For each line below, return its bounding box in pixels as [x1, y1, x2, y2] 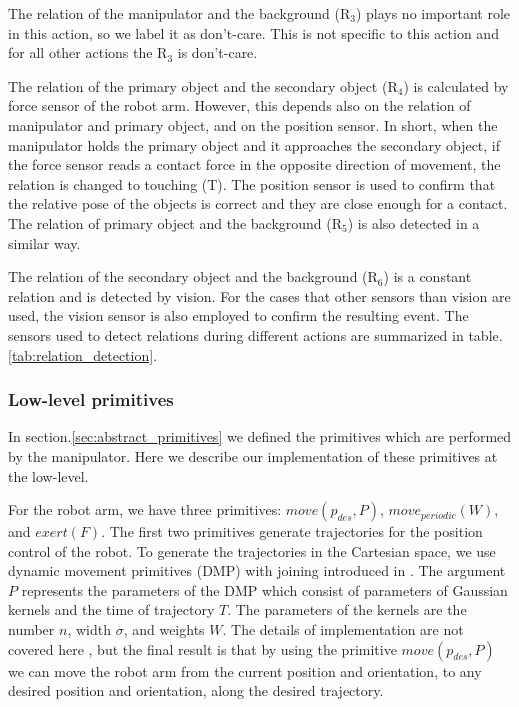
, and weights [123, 619, 205, 640]
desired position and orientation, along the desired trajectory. [8, 680, 384, 701]
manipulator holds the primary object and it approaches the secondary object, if [8, 134, 501, 155]
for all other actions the [8, 42, 153, 63]
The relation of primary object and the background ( [8, 212, 332, 233]
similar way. [8, 232, 81, 253]
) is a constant [383, 266, 472, 287]
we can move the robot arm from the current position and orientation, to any [8, 660, 482, 681]
